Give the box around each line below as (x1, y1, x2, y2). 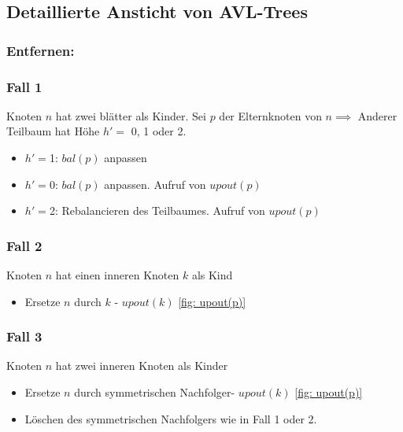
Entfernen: (6, 40, 75, 60)
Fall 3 (6, 327, 43, 346)
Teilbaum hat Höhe (6, 123, 100, 139)
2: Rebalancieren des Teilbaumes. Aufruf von (49, 202, 265, 219)
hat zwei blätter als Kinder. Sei (55, 107, 206, 124)
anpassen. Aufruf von (104, 175, 206, 192)
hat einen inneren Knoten (55, 267, 179, 283)
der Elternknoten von (219, 107, 322, 124)
